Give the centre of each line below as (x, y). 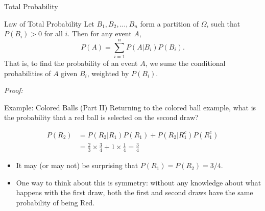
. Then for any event (100, 33)
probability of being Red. (55, 203)
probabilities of (28, 73)
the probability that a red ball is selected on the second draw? (101, 117)
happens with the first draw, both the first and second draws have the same (135, 192)
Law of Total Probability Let (49, 23)
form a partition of (169, 23)
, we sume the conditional (185, 63)
